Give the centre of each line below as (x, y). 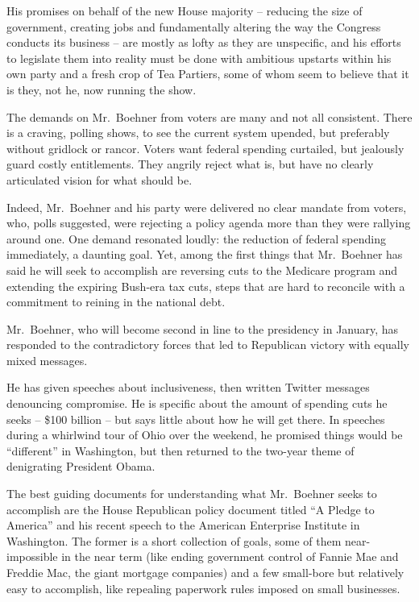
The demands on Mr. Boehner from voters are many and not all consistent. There (209, 116)
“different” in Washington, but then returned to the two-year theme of (180, 450)
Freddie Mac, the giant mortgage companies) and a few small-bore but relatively (205, 572)
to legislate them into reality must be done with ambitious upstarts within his (199, 58)
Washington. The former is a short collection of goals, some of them (174, 540)
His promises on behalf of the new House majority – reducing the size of (185, 10)
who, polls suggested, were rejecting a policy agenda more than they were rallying (209, 223)
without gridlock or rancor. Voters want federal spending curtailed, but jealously (205, 148)
